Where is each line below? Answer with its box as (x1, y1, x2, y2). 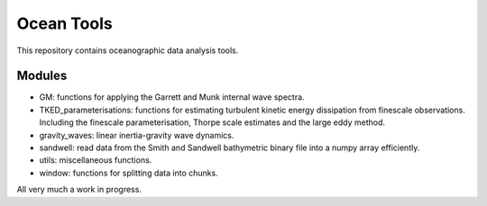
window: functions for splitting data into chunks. (39, 167, 218, 178)
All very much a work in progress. (16, 184, 142, 195)
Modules (16, 68, 68, 84)
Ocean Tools (16, 13, 113, 33)
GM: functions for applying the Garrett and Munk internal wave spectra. (39, 92, 306, 103)
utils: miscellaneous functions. (39, 155, 152, 166)
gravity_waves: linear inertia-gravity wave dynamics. (39, 130, 234, 140)
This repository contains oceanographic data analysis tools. (16, 45, 239, 56)
